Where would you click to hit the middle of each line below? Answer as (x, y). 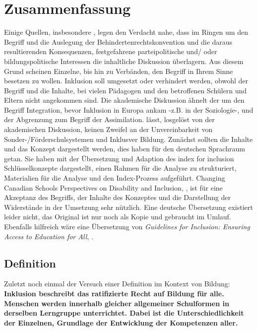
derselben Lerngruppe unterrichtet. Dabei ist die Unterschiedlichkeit (124, 313)
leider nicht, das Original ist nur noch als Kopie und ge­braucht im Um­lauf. (118, 217)
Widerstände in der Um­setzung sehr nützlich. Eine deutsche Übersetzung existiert (128, 207)
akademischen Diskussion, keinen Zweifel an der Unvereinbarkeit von (108, 129)
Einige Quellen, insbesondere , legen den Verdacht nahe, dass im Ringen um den (126, 32)
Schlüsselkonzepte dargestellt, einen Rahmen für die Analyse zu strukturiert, (120, 168)
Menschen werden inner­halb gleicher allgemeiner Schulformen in (117, 303)
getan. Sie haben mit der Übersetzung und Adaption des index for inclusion (119, 158)
